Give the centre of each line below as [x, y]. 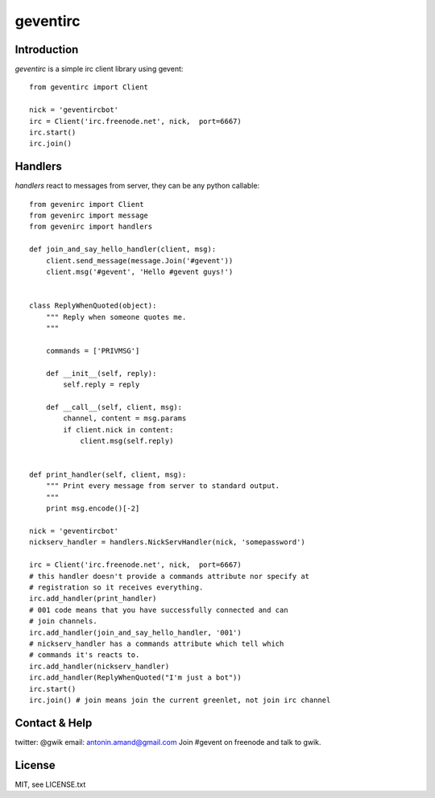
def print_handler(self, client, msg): [108, 475]
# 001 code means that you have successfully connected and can [159, 610]
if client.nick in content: [118, 430]
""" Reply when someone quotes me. [116, 317]
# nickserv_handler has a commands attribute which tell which [157, 643]
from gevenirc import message [89, 216]
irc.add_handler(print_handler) [93, 599]
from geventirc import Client [89, 87]
